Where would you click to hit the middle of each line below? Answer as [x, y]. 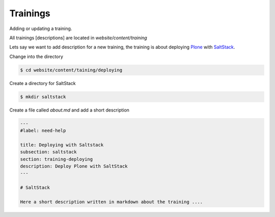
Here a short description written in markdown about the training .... [112, 202]
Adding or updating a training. [41, 29]
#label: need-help [43, 131]
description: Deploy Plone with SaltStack [74, 166]
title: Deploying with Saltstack [62, 145]
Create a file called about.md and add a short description [70, 110]
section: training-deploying [57, 159]
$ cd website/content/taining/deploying [71, 70]
